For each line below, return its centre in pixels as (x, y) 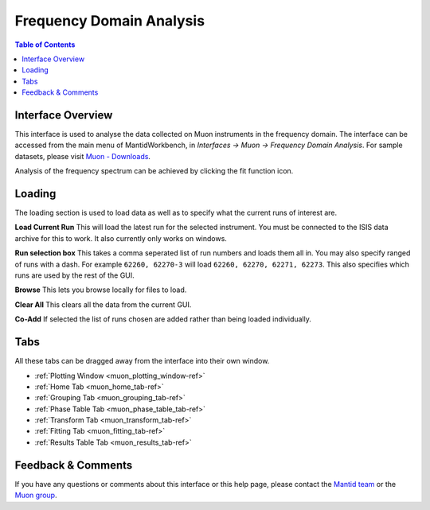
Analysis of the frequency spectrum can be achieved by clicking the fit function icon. (154, 171)
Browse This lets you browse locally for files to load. (101, 290)
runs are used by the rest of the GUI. (74, 275)
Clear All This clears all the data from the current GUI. (103, 304)
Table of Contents (45, 45)
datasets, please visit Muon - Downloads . (83, 156)
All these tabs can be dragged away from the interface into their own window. (142, 361)
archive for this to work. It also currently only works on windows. (121, 238)
